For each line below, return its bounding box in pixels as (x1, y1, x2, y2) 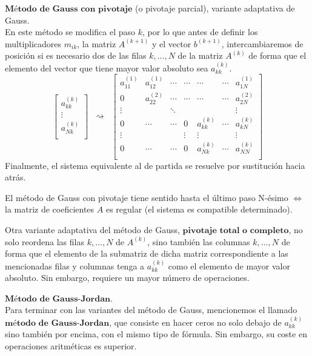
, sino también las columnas (147, 235, 250, 248)
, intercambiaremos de (221, 37, 304, 50)
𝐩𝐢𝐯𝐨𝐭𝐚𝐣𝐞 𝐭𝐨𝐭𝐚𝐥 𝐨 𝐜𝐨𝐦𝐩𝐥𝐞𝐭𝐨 (182, 226, 289, 235)
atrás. (5, 171, 26, 183)
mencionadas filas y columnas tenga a (5, 259, 145, 272)
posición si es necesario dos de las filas (5, 49, 147, 62)
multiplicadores (5, 37, 62, 50)
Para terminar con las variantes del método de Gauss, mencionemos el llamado (5, 303, 297, 316)
